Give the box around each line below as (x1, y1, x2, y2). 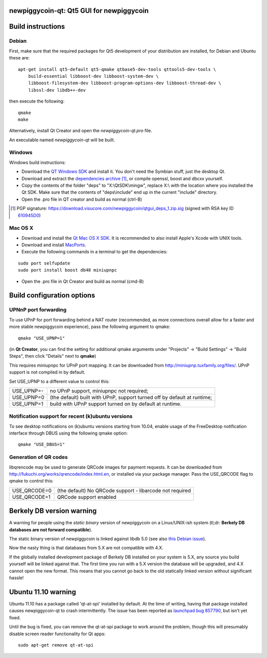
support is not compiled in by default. (9, 369, 86, 375)
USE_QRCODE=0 (12, 487, 52, 494)
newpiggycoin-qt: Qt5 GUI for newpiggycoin (9, 6, 149, 15)
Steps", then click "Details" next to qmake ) (9, 353, 96, 359)
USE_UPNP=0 (12, 394, 44, 401)
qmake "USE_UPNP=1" (18, 335, 65, 341)
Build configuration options (9, 291, 95, 300)
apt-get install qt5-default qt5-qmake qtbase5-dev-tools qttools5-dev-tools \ (18, 66, 216, 72)
